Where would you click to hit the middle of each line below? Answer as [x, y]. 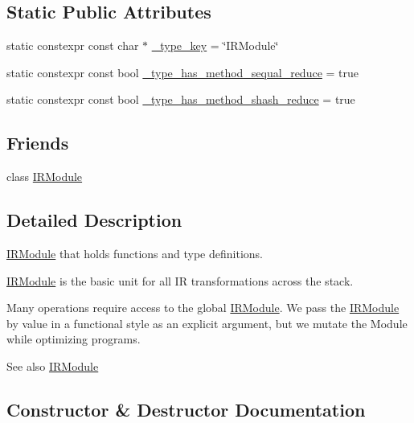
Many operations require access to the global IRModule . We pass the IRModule [203, 308]
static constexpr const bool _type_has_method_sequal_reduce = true [183, 72]
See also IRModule [53, 366]
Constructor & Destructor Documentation [186, 409]
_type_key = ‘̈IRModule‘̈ [215, 45]
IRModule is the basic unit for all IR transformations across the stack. [180, 280]
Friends [38, 143]
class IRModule [45, 177]
